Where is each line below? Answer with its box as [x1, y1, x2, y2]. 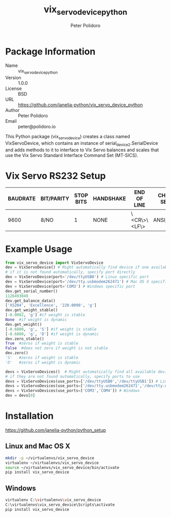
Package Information [5, 46, 96, 57]
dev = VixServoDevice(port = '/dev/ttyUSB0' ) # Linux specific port [5, 275, 149, 280]
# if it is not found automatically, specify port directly [5, 269, 136, 275]
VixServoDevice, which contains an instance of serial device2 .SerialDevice [5, 140, 158, 147]
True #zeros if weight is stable [5, 341, 79, 346]
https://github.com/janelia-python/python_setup [5, 427, 106, 433]
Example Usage [5, 243, 73, 255]
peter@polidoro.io [18, 124, 56, 130]
